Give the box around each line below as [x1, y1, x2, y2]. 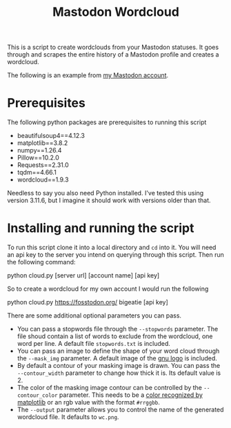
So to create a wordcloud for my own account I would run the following [7, 284, 209, 293]
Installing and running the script [7, 220, 194, 236]
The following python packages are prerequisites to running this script [7, 118, 207, 126]
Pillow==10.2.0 [17, 153, 60, 162]
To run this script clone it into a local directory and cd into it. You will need [7, 243, 217, 252]
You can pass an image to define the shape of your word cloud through [17, 347, 220, 356]
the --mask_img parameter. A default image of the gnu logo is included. [17, 354, 217, 362]
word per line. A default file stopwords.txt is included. [17, 340, 171, 348]
